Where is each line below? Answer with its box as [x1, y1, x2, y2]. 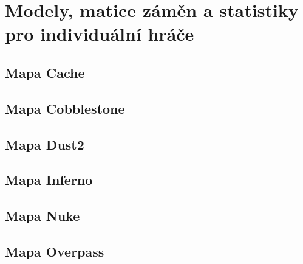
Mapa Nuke [5, 206, 80, 225]
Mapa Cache [5, 63, 85, 82]
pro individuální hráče [5, 21, 194, 46]
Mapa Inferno [5, 170, 93, 189]
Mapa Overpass [5, 241, 104, 260]
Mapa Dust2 [5, 134, 84, 153]
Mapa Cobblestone [5, 99, 125, 117]
